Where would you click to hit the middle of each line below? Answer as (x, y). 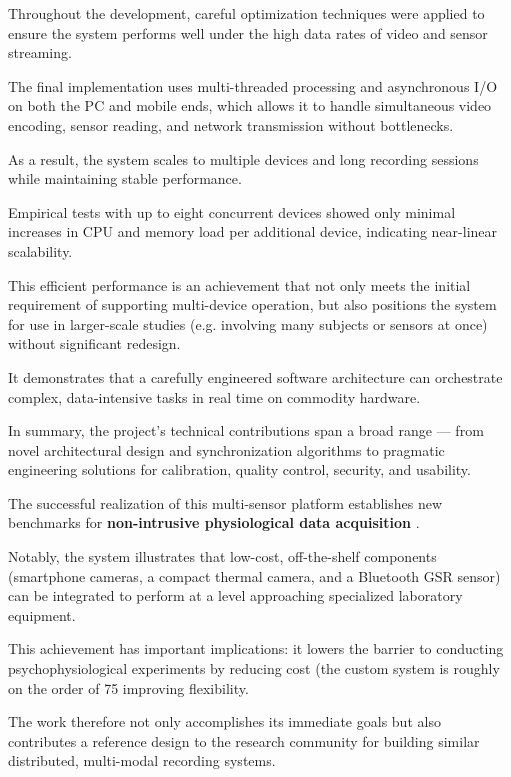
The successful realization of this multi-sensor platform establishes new (225, 502)
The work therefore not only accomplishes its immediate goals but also (224, 721)
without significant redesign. (94, 343)
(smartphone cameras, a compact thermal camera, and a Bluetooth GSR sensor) (254, 575)
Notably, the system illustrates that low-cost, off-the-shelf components (222, 556)
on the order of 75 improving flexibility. (128, 687)
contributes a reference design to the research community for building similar (244, 740)
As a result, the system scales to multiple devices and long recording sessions (243, 158)
